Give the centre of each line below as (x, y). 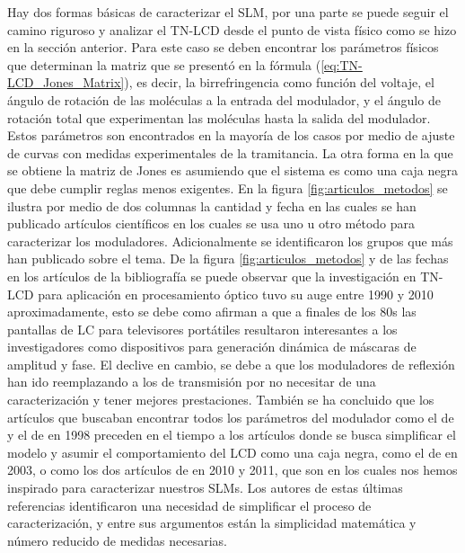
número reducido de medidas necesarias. (117, 540)
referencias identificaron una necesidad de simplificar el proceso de (189, 505)
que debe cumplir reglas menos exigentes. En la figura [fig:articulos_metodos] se (228, 187)
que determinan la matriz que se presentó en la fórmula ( (164, 64)
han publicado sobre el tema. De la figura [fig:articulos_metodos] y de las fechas (228, 259)
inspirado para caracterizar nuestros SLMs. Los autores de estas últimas (205, 488)
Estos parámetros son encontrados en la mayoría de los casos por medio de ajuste (231, 135)
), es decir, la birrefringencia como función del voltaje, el (279, 82)
